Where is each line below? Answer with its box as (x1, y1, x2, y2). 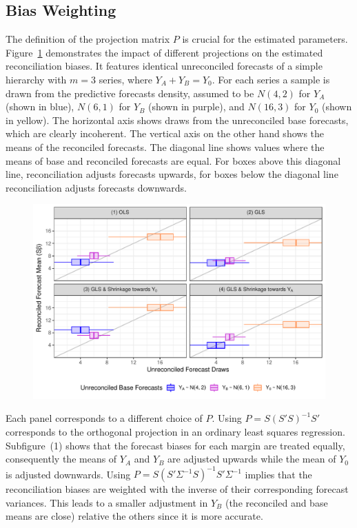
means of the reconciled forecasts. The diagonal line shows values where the (6, 139, 325, 154)
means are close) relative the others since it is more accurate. (6, 509, 263, 523)
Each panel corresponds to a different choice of (6, 411, 203, 425)
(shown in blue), (6, 99, 74, 114)
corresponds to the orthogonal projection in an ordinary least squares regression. (6, 424, 345, 438)
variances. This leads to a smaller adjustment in (6, 495, 208, 509)
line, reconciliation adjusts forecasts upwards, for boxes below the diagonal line (6, 167, 338, 181)
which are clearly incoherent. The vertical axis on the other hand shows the (6, 126, 325, 141)
